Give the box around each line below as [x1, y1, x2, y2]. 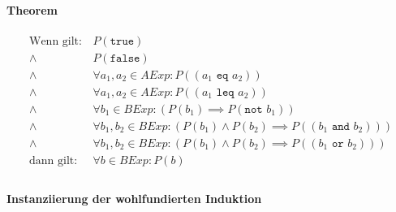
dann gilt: [28, 155, 78, 167]
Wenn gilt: [28, 35, 82, 47]
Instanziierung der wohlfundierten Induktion [6, 189, 262, 206]
